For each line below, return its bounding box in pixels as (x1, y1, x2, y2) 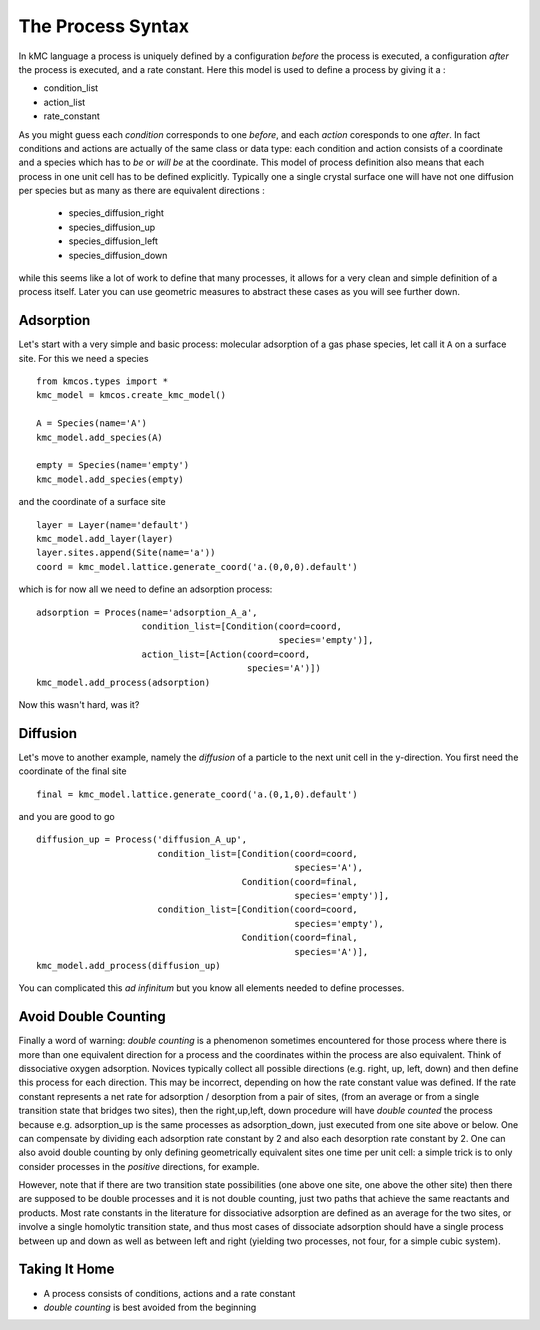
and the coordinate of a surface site (18, 496, 166, 508)
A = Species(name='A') (36, 418, 148, 429)
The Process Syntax (18, 15, 190, 37)
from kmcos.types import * (36, 376, 169, 387)
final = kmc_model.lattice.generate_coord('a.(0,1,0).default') (36, 788, 359, 800)
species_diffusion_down (68, 249, 168, 261)
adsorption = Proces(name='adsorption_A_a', (36, 606, 259, 618)
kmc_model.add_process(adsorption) (36, 676, 211, 688)
